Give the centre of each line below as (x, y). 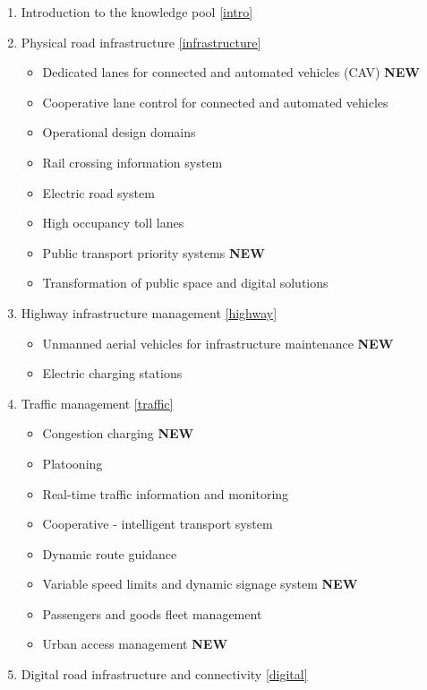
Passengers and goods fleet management (152, 613)
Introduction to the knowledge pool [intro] (137, 12)
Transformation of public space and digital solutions (185, 283)
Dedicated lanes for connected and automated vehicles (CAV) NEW (231, 72)
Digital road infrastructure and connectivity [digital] (164, 674)
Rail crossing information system (132, 162)
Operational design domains (119, 132)
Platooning (73, 463)
